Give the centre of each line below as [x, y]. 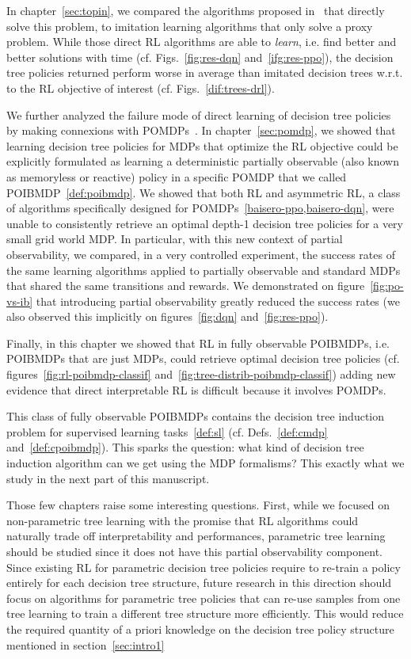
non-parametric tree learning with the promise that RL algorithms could [183, 520]
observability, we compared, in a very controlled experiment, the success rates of [201, 254]
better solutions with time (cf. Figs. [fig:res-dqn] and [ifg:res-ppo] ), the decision [200, 57]
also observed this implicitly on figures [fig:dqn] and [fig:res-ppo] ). [167, 316]
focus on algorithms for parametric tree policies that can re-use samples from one [204, 598]
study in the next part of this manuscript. [108, 478]
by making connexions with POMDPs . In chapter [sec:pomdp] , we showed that [201, 130]
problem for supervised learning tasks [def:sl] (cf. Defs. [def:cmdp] [167, 431]
